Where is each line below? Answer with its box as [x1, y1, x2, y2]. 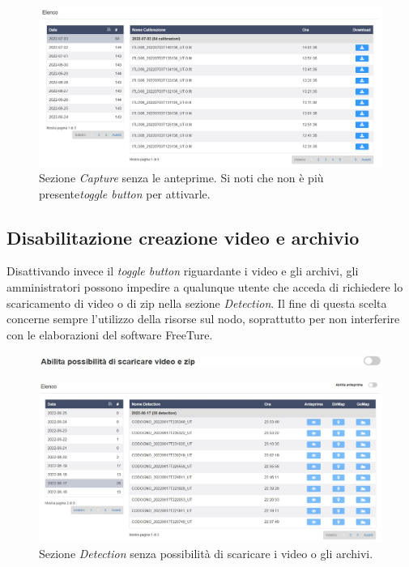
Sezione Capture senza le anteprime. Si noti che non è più [39, 169, 324, 186]
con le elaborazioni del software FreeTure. [6, 326, 213, 343]
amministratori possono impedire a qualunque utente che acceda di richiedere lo [6, 279, 403, 296]
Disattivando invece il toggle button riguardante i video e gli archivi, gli [6, 262, 359, 279]
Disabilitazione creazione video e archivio [6, 224, 360, 249]
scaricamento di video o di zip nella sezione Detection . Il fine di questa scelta [6, 294, 387, 311]
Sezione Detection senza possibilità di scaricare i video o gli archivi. [39, 544, 373, 561]
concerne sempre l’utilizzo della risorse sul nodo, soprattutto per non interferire [6, 310, 400, 327]
